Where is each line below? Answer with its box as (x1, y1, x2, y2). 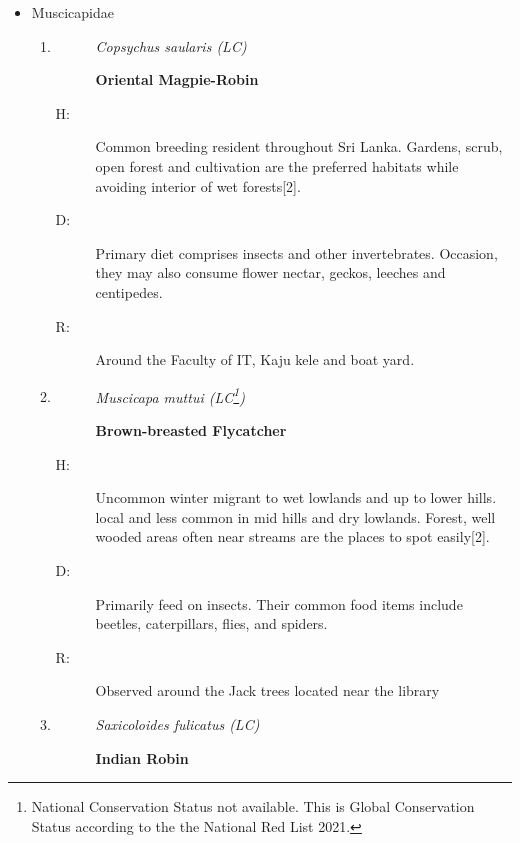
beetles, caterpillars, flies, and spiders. (95, 613, 328, 634)
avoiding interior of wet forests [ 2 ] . (95, 175, 301, 196)
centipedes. (95, 281, 163, 302)
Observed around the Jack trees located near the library (95, 680, 440, 701)
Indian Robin (95, 747, 189, 768)
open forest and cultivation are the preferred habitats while (95, 155, 459, 176)
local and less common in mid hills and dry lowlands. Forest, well (95, 506, 496, 527)
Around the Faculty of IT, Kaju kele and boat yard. (95, 349, 415, 370)
